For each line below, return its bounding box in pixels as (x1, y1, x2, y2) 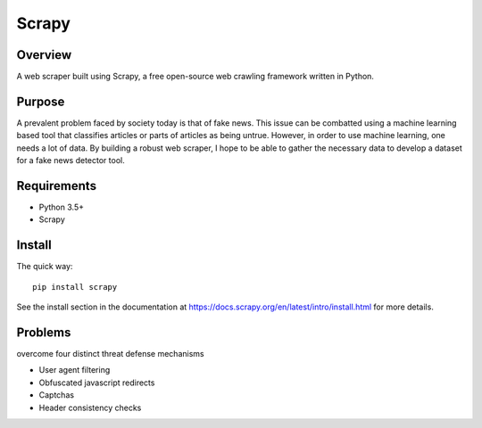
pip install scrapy (32, 282, 118, 292)
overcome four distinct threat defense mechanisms (16, 349, 204, 359)
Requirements (16, 178, 97, 193)
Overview (16, 47, 72, 62)
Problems (16, 325, 71, 340)
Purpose (16, 94, 65, 109)
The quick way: (16, 261, 73, 272)
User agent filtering (38, 365, 111, 375)
